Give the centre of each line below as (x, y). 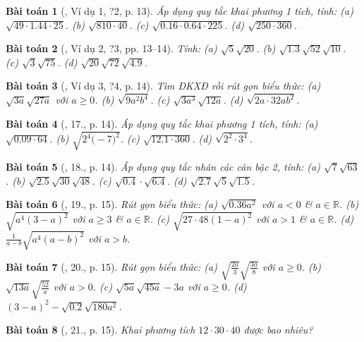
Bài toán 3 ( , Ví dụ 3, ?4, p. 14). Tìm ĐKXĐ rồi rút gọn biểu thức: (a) (163, 86)
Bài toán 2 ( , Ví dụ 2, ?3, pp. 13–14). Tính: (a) (111, 48)
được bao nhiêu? (278, 330)
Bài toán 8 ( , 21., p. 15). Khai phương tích (101, 330)
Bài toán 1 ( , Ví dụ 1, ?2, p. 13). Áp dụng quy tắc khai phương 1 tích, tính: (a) (180, 11)
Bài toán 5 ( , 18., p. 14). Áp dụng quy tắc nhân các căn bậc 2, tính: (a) (163, 166)
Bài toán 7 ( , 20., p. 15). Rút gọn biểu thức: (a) (111, 266)
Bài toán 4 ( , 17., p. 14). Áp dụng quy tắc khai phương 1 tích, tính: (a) (162, 123)
